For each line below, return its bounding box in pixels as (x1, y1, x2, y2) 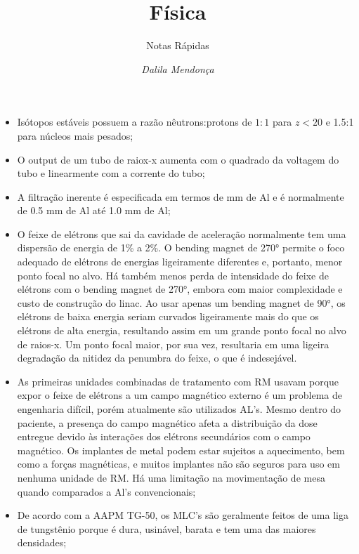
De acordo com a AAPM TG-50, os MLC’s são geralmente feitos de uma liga (17, 508, 348, 522)
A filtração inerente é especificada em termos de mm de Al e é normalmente (17, 189, 344, 204)
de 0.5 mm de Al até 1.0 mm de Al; (17, 203, 171, 218)
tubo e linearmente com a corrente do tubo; (17, 166, 205, 180)
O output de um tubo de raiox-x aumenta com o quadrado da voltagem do (17, 152, 339, 166)
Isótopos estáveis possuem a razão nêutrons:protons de (17, 114, 252, 129)
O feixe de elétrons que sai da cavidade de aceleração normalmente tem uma (17, 226, 346, 241)
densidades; (17, 535, 67, 550)
